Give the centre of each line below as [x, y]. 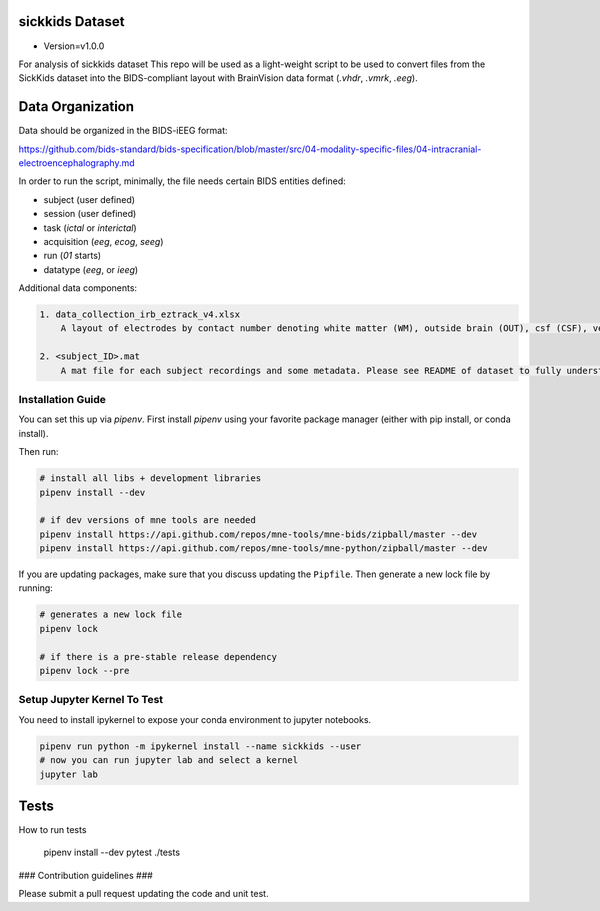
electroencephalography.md [76, 162]
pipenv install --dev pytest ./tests [111, 852]
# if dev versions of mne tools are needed [148, 520]
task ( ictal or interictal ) [90, 227]
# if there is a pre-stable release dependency [158, 656]
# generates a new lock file [111, 614]
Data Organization [76, 106]
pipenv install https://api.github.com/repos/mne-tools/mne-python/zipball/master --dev [264, 548]
